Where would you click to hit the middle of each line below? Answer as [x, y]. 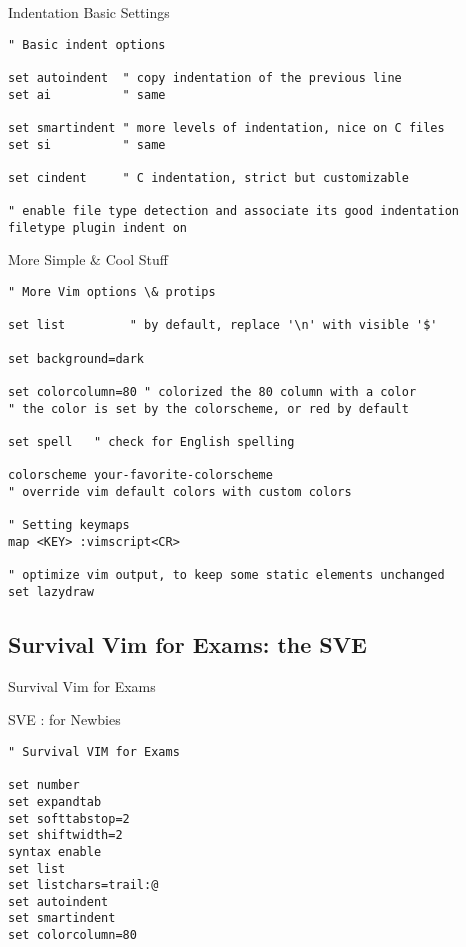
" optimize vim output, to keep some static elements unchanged [226, 575]
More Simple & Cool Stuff [88, 259]
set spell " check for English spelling [151, 441]
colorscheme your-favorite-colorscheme [140, 475]
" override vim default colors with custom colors [180, 491]
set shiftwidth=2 [65, 835]
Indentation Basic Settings [89, 12]
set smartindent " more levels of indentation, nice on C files [226, 127]
